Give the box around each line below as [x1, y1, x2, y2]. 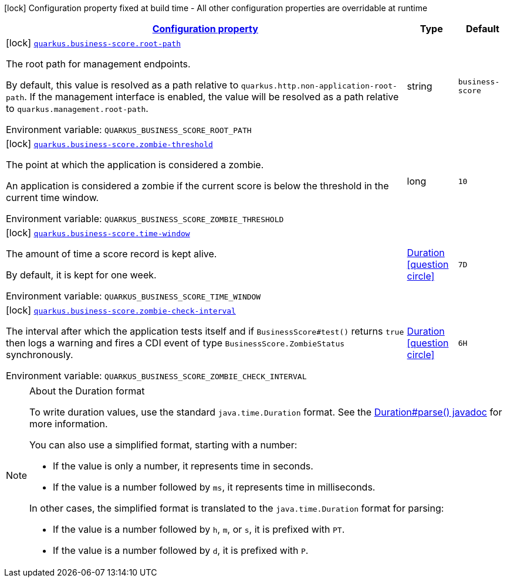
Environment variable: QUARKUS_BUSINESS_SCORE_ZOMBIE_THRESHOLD [6, 213, 284, 224]
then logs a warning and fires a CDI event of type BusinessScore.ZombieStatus [6, 337, 345, 349]
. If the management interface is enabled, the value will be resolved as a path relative [24, 91, 399, 103]
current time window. [6, 192, 99, 203]
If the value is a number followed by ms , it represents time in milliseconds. [53, 481, 376, 493]
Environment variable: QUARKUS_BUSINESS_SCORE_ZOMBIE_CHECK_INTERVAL [6, 370, 307, 382]
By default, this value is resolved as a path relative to [6, 79, 239, 91]
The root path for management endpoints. [6, 58, 191, 70]
